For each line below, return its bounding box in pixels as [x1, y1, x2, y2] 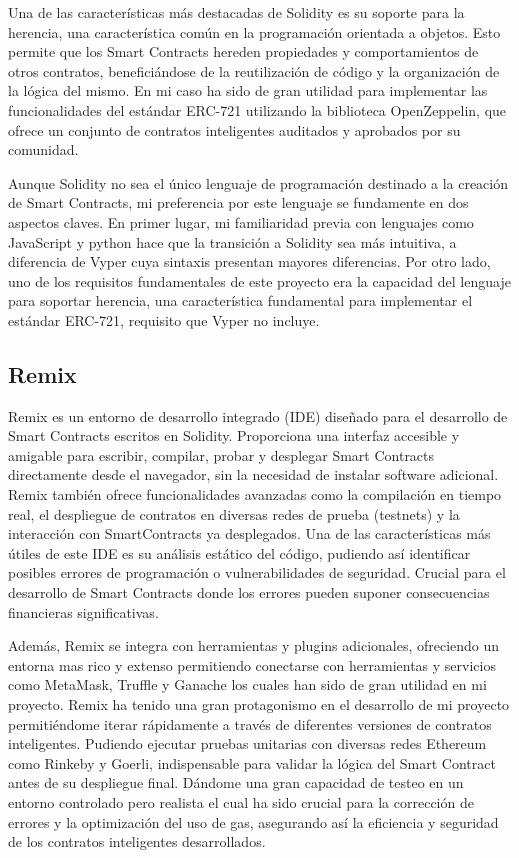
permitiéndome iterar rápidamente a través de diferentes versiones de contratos [8, 713, 492, 734]
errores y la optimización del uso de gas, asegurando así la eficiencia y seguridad [8, 811, 499, 832]
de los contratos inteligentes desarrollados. [8, 831, 266, 852]
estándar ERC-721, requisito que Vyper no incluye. [8, 309, 320, 330]
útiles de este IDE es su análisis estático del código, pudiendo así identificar [8, 542, 471, 563]
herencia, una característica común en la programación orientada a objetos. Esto [8, 21, 501, 42]
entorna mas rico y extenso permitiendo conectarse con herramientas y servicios [8, 654, 496, 675]
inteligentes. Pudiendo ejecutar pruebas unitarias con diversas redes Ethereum [8, 733, 487, 754]
